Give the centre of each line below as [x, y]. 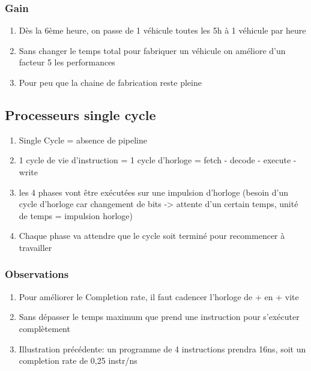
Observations [37, 274]
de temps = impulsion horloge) [76, 215]
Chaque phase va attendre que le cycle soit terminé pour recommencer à [152, 236]
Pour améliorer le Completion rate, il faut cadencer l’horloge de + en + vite [159, 296]
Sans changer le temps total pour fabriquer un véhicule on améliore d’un [152, 50]
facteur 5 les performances [67, 62]
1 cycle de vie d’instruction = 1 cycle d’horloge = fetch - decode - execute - [158, 160]
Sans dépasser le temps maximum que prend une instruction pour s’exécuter [159, 317]
